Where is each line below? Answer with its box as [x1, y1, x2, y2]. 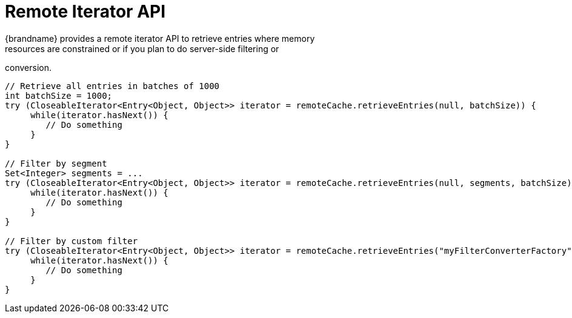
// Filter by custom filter [5, 236, 138, 246]
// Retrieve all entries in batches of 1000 [5, 81, 220, 91]
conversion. [5, 62, 52, 73]
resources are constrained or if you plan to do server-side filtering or [5, 43, 279, 54]
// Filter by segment [5, 158, 107, 168]
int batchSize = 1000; [5, 90, 113, 101]
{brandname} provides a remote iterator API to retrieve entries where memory [5, 33, 315, 44]
